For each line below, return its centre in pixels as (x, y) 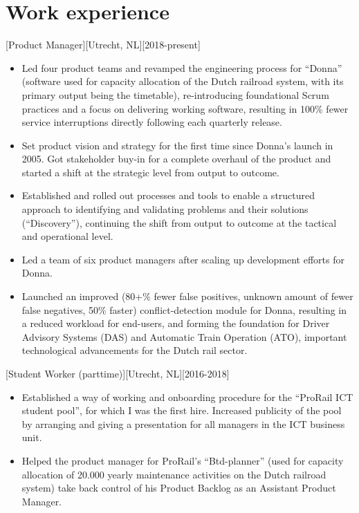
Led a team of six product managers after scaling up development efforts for (183, 259)
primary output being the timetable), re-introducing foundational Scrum (175, 94)
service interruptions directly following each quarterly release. (152, 122)
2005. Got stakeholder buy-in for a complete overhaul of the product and (176, 159)
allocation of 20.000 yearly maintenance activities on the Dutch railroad (174, 474)
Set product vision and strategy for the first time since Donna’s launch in (177, 145)
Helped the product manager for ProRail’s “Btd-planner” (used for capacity (183, 460)
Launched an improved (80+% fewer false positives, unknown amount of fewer (187, 296)
